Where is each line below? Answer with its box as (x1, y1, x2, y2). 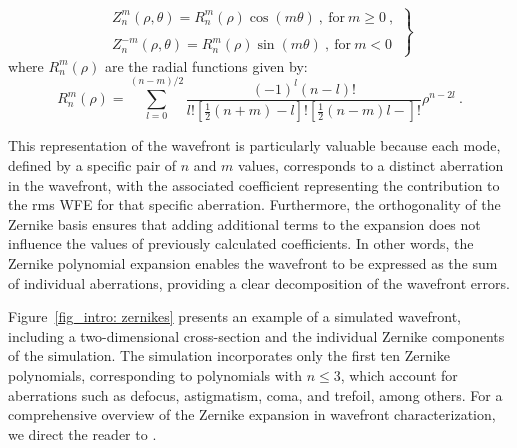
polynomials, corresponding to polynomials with (8, 365, 302, 386)
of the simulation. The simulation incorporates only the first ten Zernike (8, 345, 450, 366)
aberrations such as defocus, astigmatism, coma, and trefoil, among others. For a (8, 384, 503, 405)
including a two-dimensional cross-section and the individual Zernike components (8, 325, 505, 346)
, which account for (340, 365, 458, 386)
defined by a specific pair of (8, 155, 177, 176)
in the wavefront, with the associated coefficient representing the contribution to (8, 174, 500, 195)
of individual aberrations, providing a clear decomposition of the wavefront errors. (8, 272, 510, 293)
